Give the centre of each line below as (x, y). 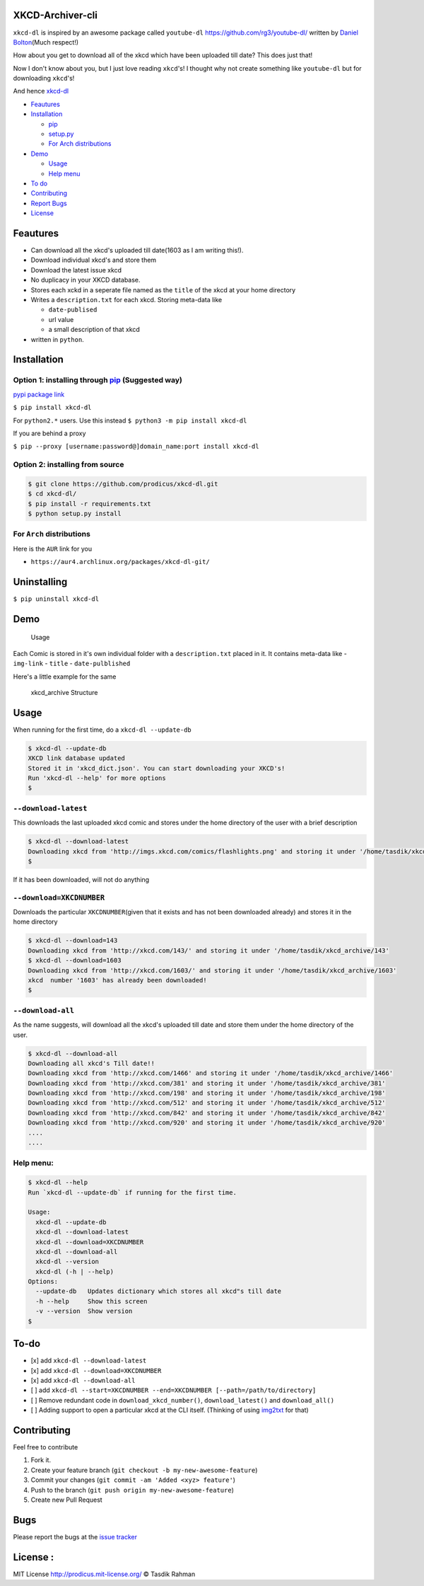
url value (61, 319)
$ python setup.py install (75, 514)
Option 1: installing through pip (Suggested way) (98, 380)
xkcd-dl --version (67, 1262)
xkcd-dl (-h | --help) (75, 1271)
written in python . (57, 339)
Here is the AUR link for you (52, 548)
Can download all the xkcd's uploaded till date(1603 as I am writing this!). (137, 251)
